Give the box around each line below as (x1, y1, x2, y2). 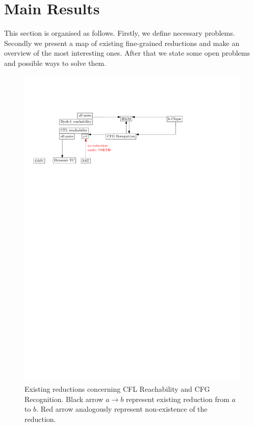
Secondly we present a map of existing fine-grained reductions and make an (4, 37, 240, 48)
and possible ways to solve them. (4, 57, 107, 68)
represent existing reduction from (125, 393, 230, 404)
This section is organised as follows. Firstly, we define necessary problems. (4, 28, 235, 38)
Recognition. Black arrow (24, 393, 104, 404)
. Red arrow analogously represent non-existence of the (36, 404, 208, 414)
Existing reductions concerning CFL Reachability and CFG (24, 384, 210, 394)
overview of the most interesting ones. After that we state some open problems (4, 48, 250, 58)
